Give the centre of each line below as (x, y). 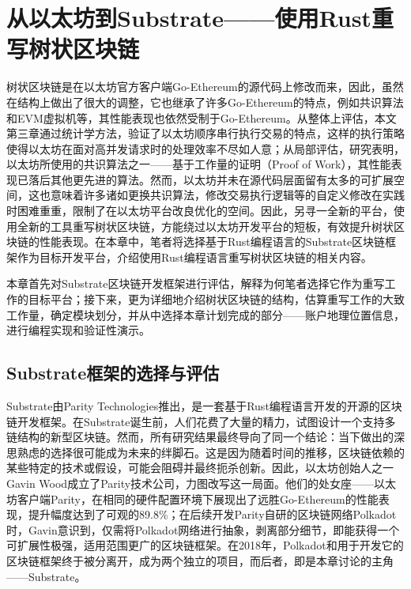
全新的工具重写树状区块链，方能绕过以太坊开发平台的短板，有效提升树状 (205, 226)
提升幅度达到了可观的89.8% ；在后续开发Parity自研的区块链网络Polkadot (212, 514)
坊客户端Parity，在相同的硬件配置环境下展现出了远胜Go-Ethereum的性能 (192, 498)
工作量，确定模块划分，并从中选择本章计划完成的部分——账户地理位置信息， (205, 314)
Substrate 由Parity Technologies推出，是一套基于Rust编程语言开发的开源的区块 (204, 406)
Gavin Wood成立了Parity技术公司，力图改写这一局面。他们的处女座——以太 (202, 483)
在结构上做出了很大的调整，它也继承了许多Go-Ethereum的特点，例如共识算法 (205, 102)
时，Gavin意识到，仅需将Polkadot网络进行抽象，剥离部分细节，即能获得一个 (203, 529)
